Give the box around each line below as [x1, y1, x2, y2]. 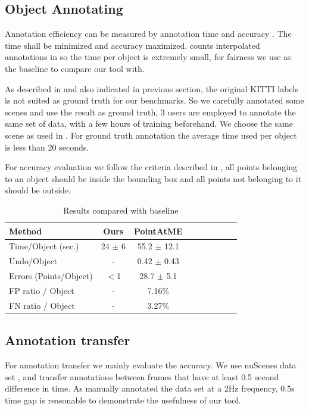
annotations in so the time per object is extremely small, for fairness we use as [5, 51, 291, 63]
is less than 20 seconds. [5, 140, 89, 153]
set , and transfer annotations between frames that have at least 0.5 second [5, 370, 279, 383]
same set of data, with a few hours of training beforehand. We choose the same [5, 117, 293, 130]
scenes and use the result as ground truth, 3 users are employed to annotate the [5, 105, 296, 118]
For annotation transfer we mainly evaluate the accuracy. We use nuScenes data [5, 359, 296, 371]
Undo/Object [9, 255, 58, 267]
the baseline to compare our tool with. [5, 62, 145, 74]
